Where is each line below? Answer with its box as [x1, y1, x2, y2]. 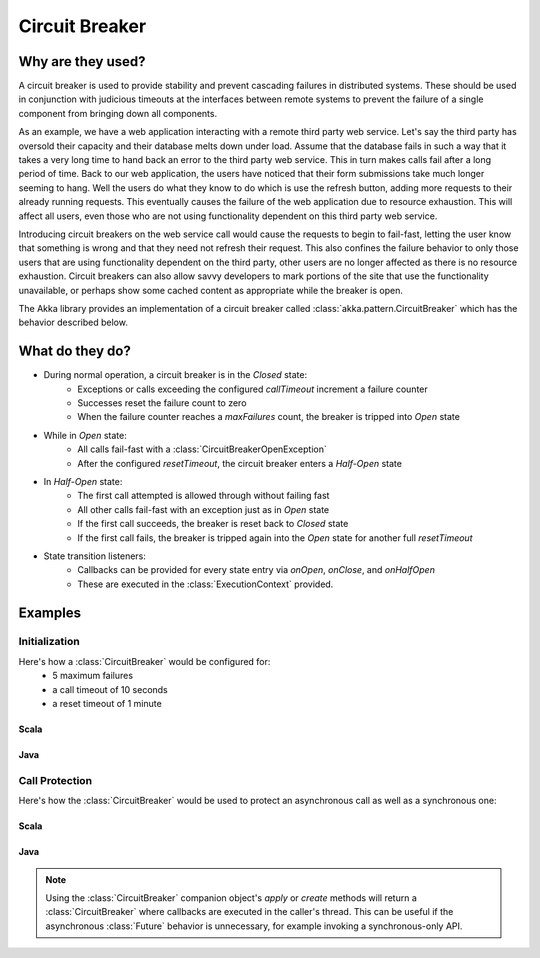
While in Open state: [43, 429, 127, 441]
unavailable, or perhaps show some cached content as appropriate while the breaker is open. [18, 284, 404, 296]
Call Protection [18, 773, 93, 787]
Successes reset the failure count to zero [77, 397, 247, 409]
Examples [18, 604, 82, 621]
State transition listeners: [43, 550, 147, 562]
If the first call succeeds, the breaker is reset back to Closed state [77, 518, 349, 530]
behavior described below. [18, 316, 129, 329]
